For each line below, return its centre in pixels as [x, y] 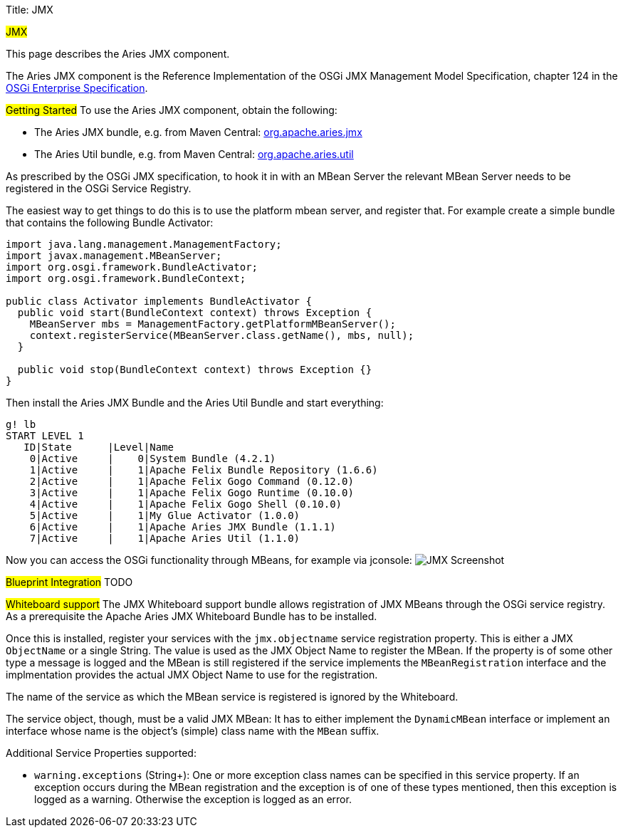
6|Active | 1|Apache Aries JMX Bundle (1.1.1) [183, 527]
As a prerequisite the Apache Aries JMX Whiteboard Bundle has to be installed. [192, 616]
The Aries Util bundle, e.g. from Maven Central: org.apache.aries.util [194, 154]
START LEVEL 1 [45, 436]
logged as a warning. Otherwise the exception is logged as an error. [193, 799]
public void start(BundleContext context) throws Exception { [195, 313]
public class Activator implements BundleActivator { [159, 301]
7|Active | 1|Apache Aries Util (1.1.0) [165, 538]
